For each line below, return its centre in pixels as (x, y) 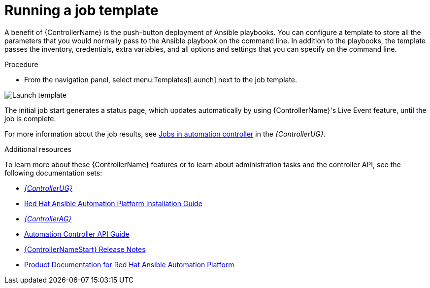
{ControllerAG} (48, 218)
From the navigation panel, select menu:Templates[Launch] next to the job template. (161, 79)
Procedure (21, 64)
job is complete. (30, 118)
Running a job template (82, 10)
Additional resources (38, 149)
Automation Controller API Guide (77, 234)
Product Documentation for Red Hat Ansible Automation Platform (129, 264)
